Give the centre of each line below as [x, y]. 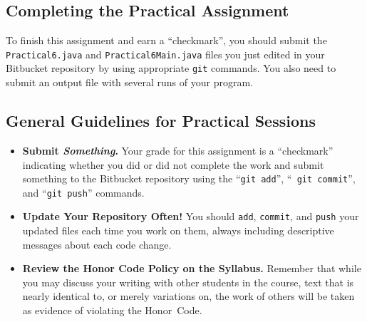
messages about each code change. [97, 244]
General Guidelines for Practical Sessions [161, 121]
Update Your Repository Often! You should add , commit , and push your [191, 216]
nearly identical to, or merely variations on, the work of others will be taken [188, 296]
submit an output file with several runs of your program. [129, 82]
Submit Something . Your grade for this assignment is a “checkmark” [178, 150]
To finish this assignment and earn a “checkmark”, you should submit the [166, 40]
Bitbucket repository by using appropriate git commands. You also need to [171, 68]
